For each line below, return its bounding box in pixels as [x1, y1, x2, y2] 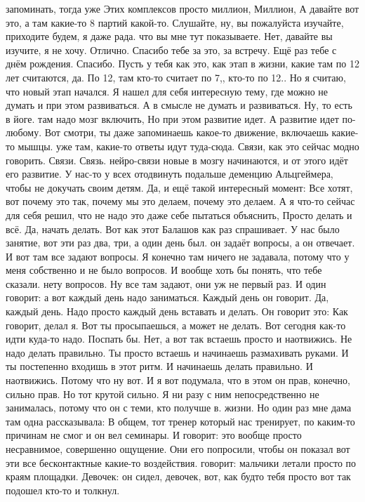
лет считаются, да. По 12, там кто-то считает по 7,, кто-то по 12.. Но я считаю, [6, 70, 346, 84]
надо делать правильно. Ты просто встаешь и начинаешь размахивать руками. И [6, 345, 349, 359]
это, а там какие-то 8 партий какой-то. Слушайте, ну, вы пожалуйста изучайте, [6, 15, 344, 29]
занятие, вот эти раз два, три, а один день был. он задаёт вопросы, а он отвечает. [6, 235, 355, 250]
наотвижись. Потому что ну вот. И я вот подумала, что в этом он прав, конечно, [6, 373, 350, 388]
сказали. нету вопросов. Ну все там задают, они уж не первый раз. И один [6, 276, 326, 291]
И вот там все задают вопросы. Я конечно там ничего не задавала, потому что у [6, 249, 350, 263]
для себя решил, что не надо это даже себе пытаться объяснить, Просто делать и [6, 207, 352, 222]
